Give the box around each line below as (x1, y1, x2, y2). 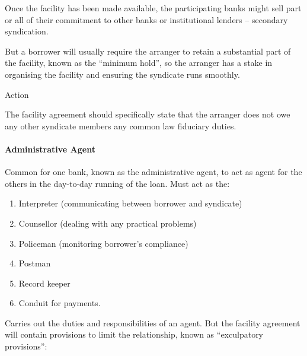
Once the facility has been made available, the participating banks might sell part (5, 2, 302, 14)
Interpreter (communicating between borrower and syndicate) (18, 197, 242, 209)
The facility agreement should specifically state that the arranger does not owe (5, 108, 290, 120)
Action (5, 88, 29, 100)
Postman (18, 257, 51, 269)
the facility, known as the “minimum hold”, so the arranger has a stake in (5, 56, 273, 69)
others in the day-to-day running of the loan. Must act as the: (5, 177, 230, 189)
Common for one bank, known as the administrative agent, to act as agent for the (5, 166, 302, 178)
